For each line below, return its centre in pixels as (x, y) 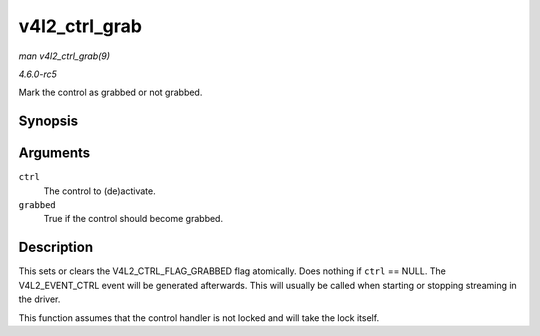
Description (56, 247)
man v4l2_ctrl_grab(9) (64, 56)
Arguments (54, 153)
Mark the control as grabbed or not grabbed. (110, 92)
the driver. (39, 299)
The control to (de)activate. (99, 191)
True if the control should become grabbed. (133, 219)
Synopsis (48, 121)
